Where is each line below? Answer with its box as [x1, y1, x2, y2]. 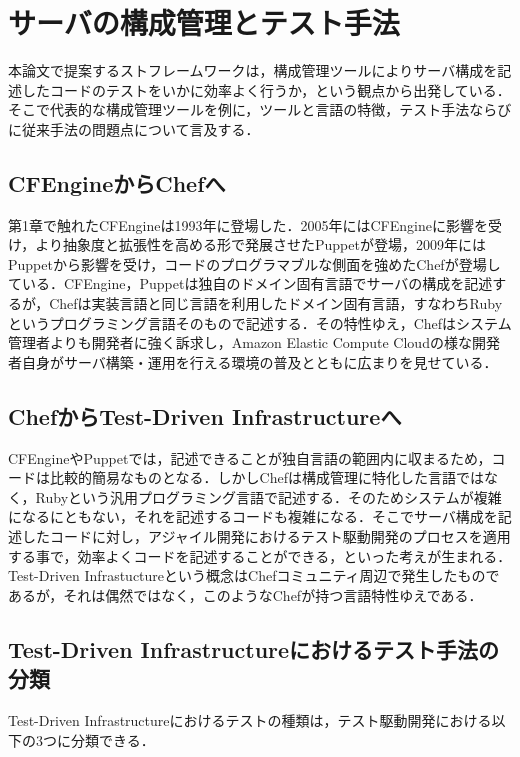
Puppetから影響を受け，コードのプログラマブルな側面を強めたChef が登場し [8, 253, 501, 274]
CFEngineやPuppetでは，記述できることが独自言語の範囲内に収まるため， [8, 447, 492, 468]
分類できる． [70, 729, 155, 750]
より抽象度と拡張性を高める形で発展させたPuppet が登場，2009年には [35, 234, 486, 255]
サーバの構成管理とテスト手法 [8, 2, 400, 43]
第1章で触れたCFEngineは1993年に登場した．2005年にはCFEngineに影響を [8, 214, 488, 235]
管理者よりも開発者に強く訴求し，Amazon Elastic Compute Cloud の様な [8, 332, 472, 353]
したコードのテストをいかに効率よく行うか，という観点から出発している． [21, 79, 511, 100]
